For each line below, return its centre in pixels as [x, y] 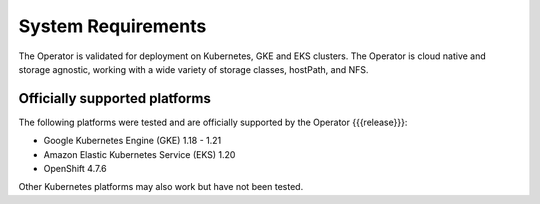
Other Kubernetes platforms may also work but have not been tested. [161, 187]
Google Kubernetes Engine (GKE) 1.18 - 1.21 [132, 141]
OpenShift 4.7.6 [75, 169]
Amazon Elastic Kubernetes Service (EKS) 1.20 [139, 154]
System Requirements [112, 26]
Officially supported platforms [115, 98]
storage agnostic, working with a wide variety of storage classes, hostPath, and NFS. [193, 69]
